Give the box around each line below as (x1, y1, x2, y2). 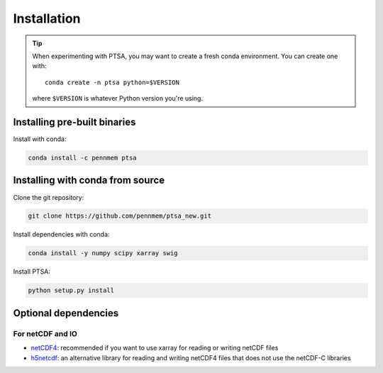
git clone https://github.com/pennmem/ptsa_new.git (28, 212, 212, 220)
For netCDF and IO (13, 328, 78, 338)
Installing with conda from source (13, 174, 165, 186)
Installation (13, 11, 81, 26)
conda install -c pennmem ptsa (28, 154, 138, 162)
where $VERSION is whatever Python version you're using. (32, 94, 204, 103)
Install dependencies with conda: (13, 230, 110, 239)
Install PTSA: (13, 267, 51, 276)
